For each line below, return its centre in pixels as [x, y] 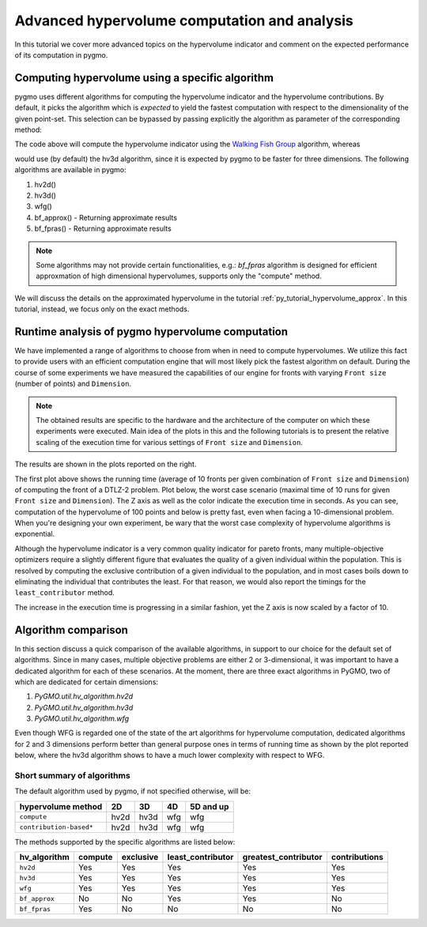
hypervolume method [61, 806]
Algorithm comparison [71, 629]
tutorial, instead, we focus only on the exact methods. [102, 309]
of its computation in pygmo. [61, 55]
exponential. [35, 534]
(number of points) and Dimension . [73, 384]
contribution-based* [57, 827]
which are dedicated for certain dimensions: [86, 682]
